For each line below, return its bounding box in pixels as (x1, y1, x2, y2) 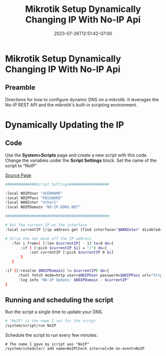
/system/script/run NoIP (5, 323, 56, 328)
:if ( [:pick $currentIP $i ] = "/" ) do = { (20, 245, 107, 250)
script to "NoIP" (5, 162, 37, 168)
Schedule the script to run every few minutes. (5, 332, 98, 338)
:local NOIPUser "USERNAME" (5, 191, 63, 196)
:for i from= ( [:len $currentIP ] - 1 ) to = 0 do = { (11, 241, 114, 246)
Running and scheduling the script (5, 295, 114, 304)
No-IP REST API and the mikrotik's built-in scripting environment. (5, 102, 137, 108)
